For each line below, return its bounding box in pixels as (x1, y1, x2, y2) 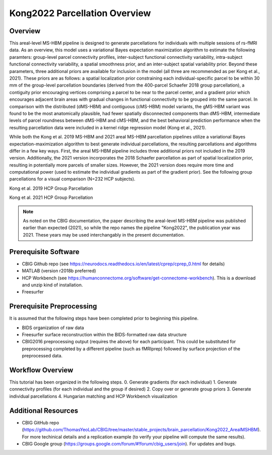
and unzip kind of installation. (22, 282, 83, 288)
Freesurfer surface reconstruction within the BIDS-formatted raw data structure (22, 331, 187, 337)
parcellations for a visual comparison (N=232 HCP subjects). (9, 176, 135, 182)
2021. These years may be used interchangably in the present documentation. (23, 232, 185, 238)
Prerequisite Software (9, 247, 80, 256)
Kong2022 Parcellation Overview (9, 8, 151, 19)
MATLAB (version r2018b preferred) (22, 268, 96, 274)
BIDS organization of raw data (22, 325, 84, 331)
